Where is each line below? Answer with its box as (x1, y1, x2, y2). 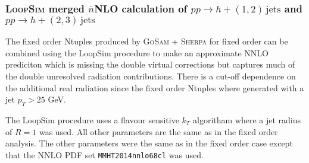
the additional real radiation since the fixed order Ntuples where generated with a (5, 81, 304, 94)
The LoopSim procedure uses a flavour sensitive (5, 113, 179, 126)
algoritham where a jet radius (193, 113, 301, 126)
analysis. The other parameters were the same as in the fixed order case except (5, 137, 293, 149)
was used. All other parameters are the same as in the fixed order (39, 125, 278, 138)
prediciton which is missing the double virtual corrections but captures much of (5, 58, 295, 71)
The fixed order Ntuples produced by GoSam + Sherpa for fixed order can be (5, 35, 288, 47)
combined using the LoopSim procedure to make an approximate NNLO (5, 46, 269, 59)
